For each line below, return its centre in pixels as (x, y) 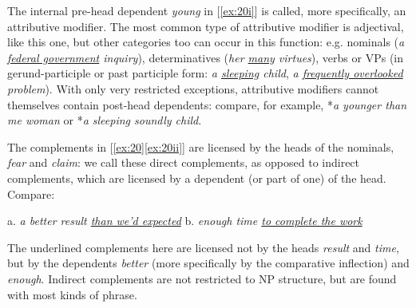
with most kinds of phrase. (72, 294)
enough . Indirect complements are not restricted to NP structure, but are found (202, 278)
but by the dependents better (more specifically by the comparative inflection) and (208, 263)
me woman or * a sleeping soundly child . (105, 120)
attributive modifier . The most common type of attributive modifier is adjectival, (206, 26)
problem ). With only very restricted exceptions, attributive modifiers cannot (193, 88)
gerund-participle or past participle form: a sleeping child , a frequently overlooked (205, 73)
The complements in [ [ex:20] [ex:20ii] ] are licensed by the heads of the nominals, (201, 146)
